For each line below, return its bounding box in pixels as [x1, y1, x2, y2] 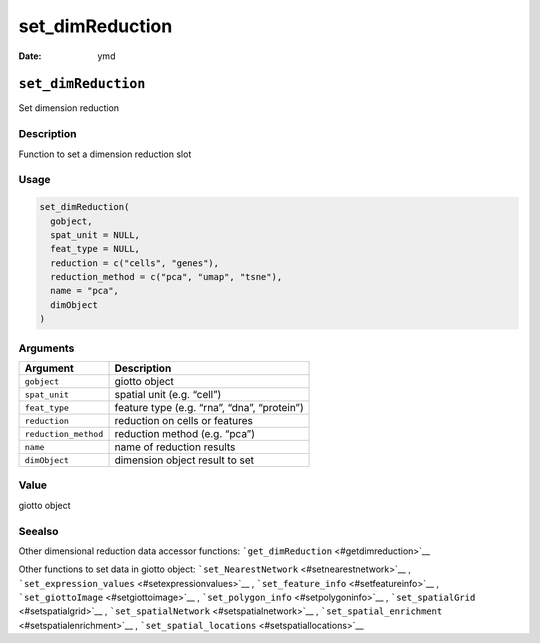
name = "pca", [50, 285, 120, 297]
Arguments [18, 341, 75, 355]
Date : [18, 50, 42, 62]
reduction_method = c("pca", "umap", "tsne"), [50, 271, 283, 283]
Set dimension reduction [18, 102, 120, 114]
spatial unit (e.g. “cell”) [114, 388, 222, 401]
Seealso [18, 524, 59, 538]
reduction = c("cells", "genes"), [50, 257, 220, 269]
